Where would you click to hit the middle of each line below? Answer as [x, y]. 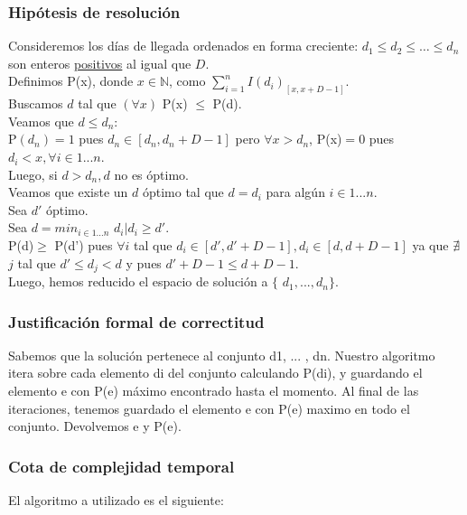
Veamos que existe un [68, 192]
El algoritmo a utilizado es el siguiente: [116, 500]
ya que [430, 245]
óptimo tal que [183, 192]
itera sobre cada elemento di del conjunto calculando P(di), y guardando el [215, 373]
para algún [295, 192]
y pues [144, 262]
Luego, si [33, 174]
